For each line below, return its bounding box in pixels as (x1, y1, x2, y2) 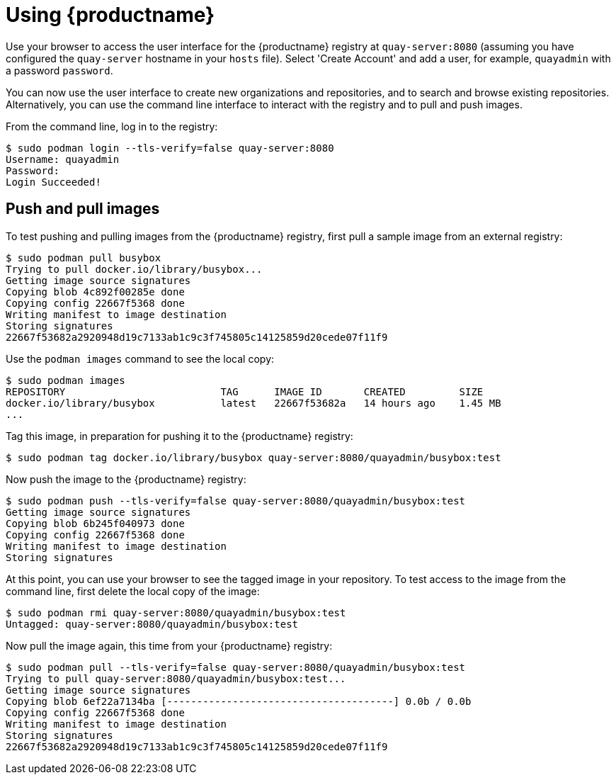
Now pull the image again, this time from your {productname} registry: (6, 639, 333, 652)
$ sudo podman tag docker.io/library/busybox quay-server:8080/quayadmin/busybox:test (6, 451, 501, 463)
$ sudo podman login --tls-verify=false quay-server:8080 (6, 142, 334, 154)
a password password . (6, 64, 113, 77)
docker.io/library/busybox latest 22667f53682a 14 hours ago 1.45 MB (6, 397, 501, 409)
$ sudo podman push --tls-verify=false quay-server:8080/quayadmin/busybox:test (6, 494, 466, 507)
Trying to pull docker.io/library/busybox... (6, 263, 263, 275)
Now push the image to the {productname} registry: (6, 473, 246, 485)
